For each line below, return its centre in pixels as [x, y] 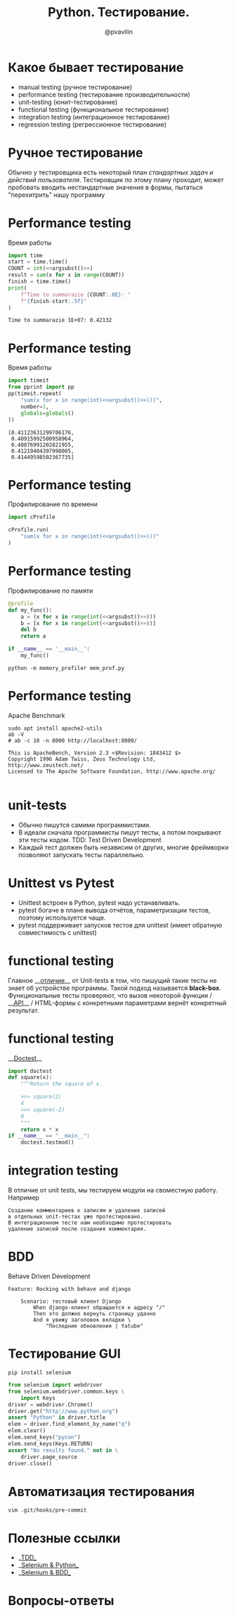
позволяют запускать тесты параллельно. [81, 854]
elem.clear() [27, 1431]
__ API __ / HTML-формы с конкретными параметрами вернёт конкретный [117, 1003]
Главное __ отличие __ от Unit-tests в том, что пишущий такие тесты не [112, 980]
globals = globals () [47, 413]
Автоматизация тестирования [101, 1492]
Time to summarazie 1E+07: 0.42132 [60, 321]
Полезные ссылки [64, 1538]
